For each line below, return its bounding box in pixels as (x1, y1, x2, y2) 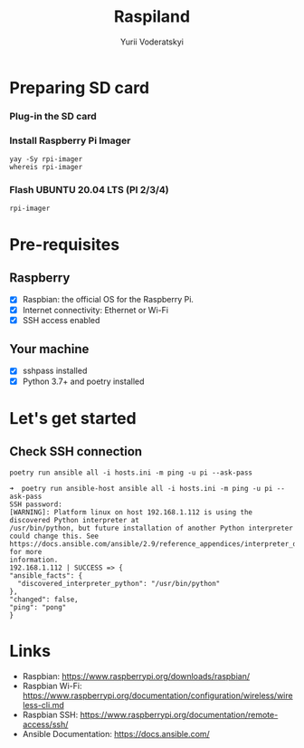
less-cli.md (22, 699, 65, 710)
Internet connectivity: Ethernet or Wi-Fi (22, 304, 169, 315)
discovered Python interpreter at (9, 515, 140, 524)
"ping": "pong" (9, 602, 67, 612)
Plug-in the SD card (9, 110, 97, 122)
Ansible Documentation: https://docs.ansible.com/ (22, 728, 210, 739)
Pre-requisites (9, 234, 120, 254)
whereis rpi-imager (9, 163, 83, 172)
